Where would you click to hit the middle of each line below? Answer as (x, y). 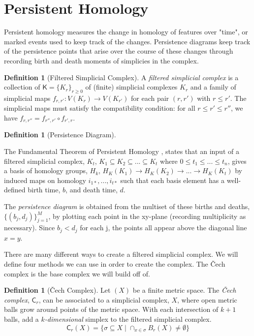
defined (15, 190)
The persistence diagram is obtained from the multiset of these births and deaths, (127, 206)
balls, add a (21, 319)
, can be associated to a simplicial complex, (104, 299)
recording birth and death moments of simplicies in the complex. (101, 60)
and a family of (213, 87)
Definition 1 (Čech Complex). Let (57, 290)
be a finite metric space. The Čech (184, 290)
